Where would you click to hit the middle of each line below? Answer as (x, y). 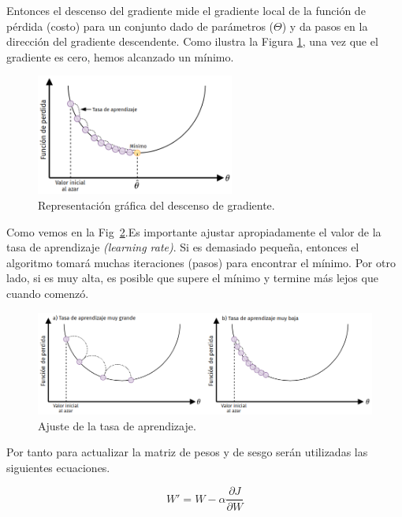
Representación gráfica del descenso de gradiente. (156, 205)
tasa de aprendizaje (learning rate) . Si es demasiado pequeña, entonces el (183, 247)
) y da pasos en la (325, 26)
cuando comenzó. (48, 293)
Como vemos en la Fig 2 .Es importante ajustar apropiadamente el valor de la (194, 231)
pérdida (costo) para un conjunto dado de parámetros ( (140, 26)
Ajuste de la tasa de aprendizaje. (117, 425)
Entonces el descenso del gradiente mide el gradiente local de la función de (186, 10)
